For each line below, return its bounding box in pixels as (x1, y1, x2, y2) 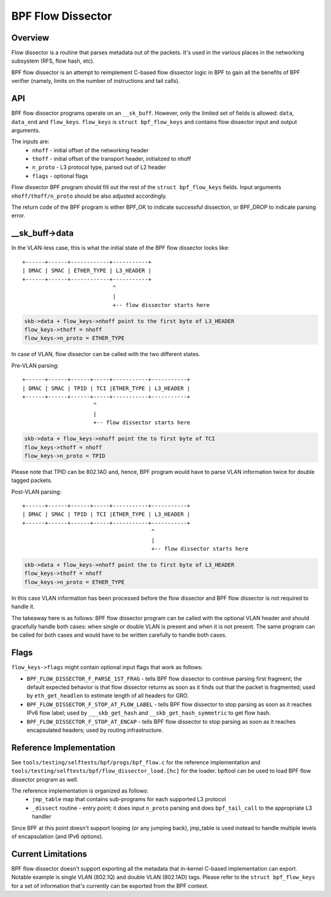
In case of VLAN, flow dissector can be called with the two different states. (11, 351, 200, 358)
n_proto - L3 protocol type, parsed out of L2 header (32, 163, 167, 171)
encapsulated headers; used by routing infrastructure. (26, 726, 164, 734)
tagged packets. (11, 476, 53, 484)
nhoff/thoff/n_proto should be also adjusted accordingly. (11, 192, 167, 200)
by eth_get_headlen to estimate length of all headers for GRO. (26, 692, 189, 699)
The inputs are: (11, 138, 50, 146)
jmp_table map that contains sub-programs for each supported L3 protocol (32, 796, 226, 803)
